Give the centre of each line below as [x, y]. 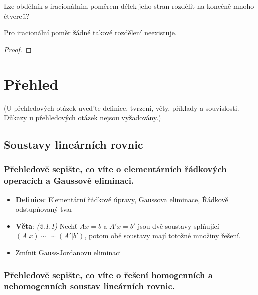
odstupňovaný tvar [44, 209]
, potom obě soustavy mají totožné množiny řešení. [163, 236]
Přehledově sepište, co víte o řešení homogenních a [108, 275]
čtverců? [17, 16]
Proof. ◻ [18, 49]
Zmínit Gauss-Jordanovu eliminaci [68, 252]
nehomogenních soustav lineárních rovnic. [90, 286]
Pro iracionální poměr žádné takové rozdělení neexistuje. [90, 33]
